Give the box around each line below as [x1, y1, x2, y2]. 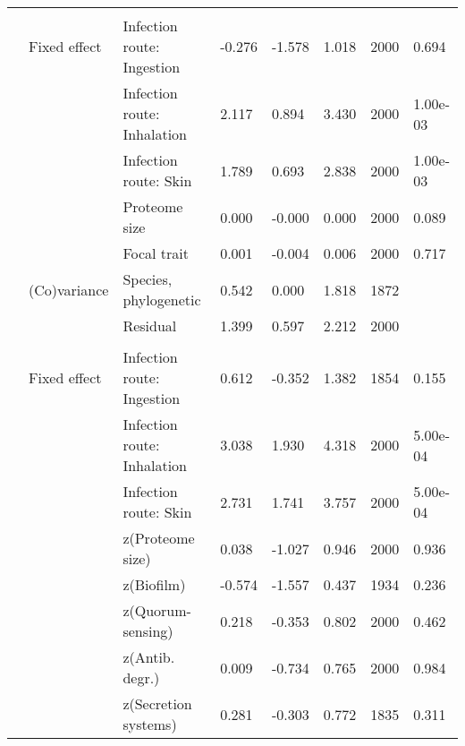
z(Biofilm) [123, 574, 186, 595]
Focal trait [123, 243, 190, 263]
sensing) [123, 621, 173, 641]
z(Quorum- [123, 600, 191, 621]
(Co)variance [29, 279, 109, 300]
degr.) [123, 667, 160, 688]
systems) [123, 714, 177, 734]
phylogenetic [123, 289, 201, 310]
